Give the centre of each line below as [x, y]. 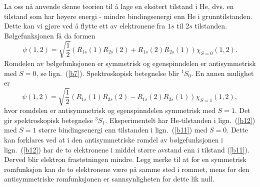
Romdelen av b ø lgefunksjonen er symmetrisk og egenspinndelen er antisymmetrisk [130, 63]
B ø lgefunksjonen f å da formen [50, 35]
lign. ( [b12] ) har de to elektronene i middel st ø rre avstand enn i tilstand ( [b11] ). [127, 149]
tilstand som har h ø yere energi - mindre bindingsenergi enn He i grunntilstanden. [128, 16]
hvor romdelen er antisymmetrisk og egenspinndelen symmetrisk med [110, 110]
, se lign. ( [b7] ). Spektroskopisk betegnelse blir [107, 73]
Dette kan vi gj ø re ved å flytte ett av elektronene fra [85, 26]
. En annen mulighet [222, 73]
